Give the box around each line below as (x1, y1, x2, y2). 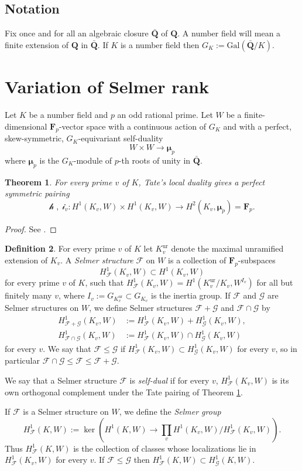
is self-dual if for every (129, 374, 210, 386)
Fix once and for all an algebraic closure (5, 27, 149, 39)
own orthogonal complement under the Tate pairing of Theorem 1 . (5, 385, 243, 398)
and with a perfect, (223, 120, 292, 132)
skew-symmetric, (5, 132, 64, 144)
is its (272, 374, 289, 386)
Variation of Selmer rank (5, 74, 209, 98)
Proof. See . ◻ (5, 222, 57, 235)
